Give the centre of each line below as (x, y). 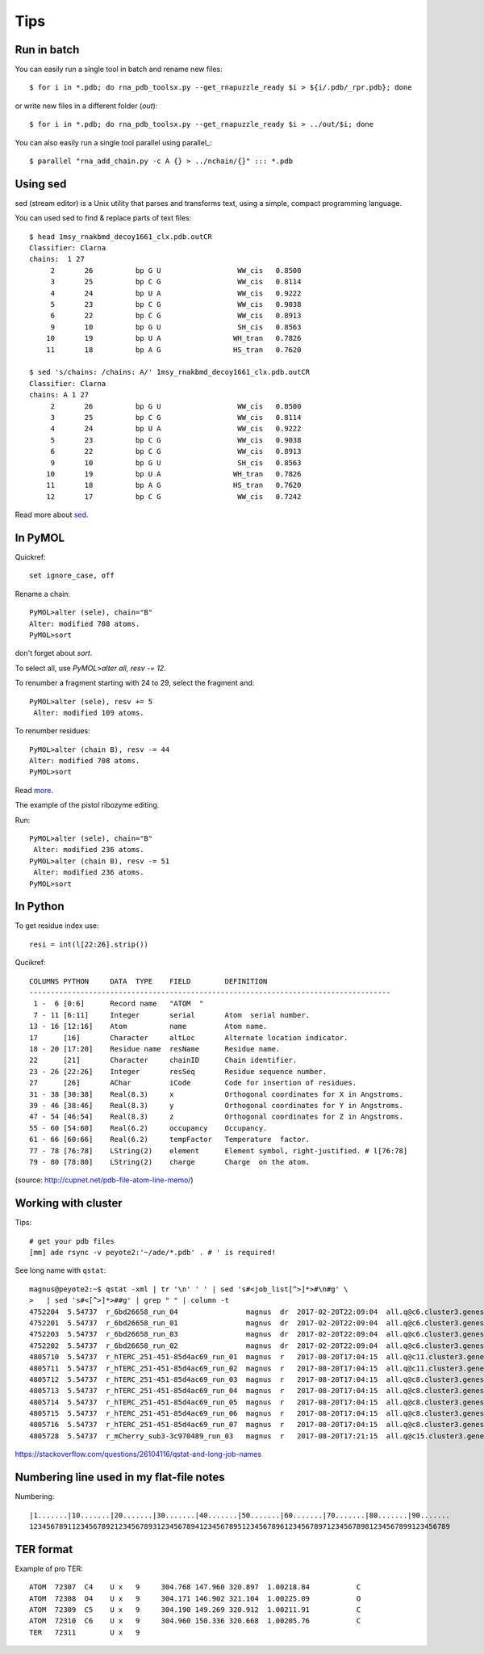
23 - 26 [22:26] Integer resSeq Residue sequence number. (178, 1071)
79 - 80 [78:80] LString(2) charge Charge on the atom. (170, 1162)
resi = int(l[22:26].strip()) (89, 944)
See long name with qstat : (60, 1270)
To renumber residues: (52, 731)
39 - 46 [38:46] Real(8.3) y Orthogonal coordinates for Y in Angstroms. (216, 1105)
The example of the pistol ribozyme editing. (87, 805)
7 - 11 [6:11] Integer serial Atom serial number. (172, 1015)
